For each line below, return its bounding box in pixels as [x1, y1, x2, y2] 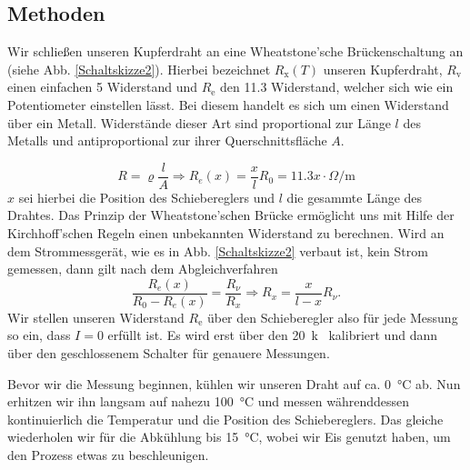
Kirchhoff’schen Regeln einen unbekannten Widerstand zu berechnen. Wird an [7, 224, 445, 243]
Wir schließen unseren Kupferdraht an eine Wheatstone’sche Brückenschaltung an [7, 42, 464, 61]
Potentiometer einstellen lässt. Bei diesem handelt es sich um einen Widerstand [7, 95, 449, 114]
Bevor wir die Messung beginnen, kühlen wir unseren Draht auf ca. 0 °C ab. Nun [7, 374, 461, 393]
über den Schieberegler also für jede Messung [206, 307, 458, 326]
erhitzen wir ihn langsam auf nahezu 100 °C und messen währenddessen [7, 392, 410, 411]
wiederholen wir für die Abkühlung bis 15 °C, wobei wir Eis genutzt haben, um [7, 427, 451, 446]
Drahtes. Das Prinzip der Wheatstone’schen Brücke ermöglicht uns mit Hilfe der [7, 205, 455, 225]
